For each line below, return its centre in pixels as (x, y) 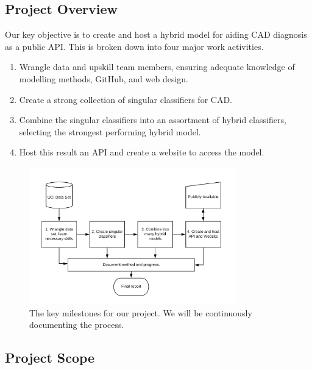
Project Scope (50, 358)
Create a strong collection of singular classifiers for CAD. (126, 99)
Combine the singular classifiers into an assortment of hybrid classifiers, (153, 120)
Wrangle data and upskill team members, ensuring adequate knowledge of (157, 67)
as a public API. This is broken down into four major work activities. (134, 46)
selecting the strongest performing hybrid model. (110, 131)
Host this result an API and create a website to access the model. (142, 152)
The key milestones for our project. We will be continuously (141, 312)
